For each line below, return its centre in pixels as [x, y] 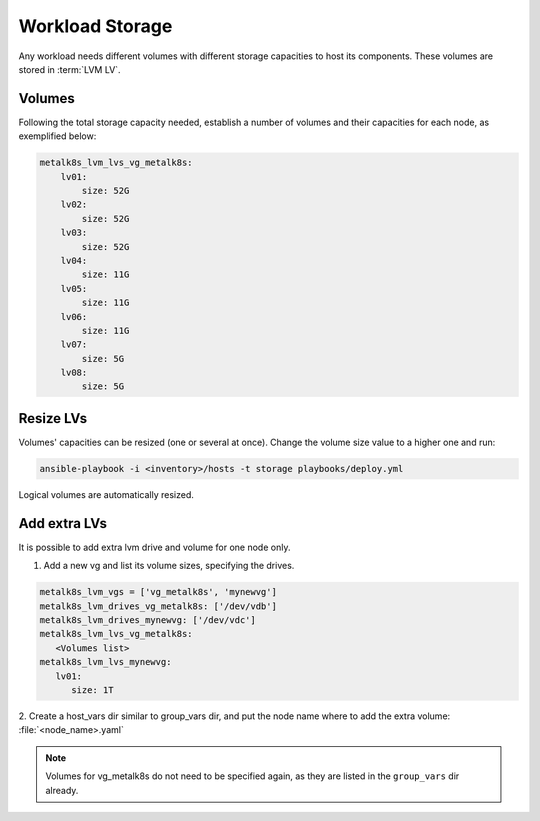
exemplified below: [57, 136]
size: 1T [92, 689]
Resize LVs [53, 418]
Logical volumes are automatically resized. [106, 494]
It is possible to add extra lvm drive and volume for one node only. [154, 547]
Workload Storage [95, 26]
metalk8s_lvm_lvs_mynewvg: [105, 662]
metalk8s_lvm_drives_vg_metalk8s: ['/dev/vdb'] [158, 606]
